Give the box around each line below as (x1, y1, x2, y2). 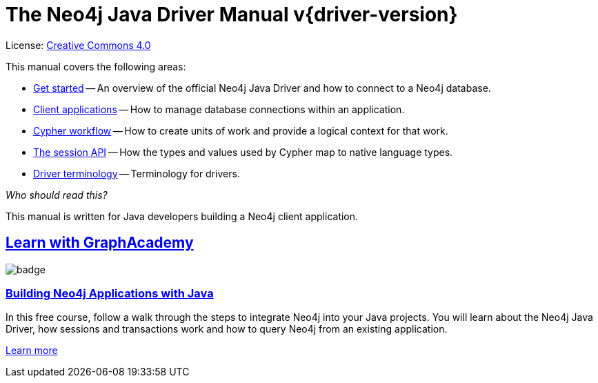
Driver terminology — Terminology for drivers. (33, 167, 240, 179)
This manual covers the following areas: (6, 60, 186, 72)
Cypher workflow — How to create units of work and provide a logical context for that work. (33, 124, 448, 137)
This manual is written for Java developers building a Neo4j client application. (6, 210, 359, 222)
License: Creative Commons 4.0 (6, 39, 151, 51)
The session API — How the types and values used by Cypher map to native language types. (33, 146, 453, 158)
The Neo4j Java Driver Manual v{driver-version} (6, 3, 458, 26)
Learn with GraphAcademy (6, 234, 194, 252)
